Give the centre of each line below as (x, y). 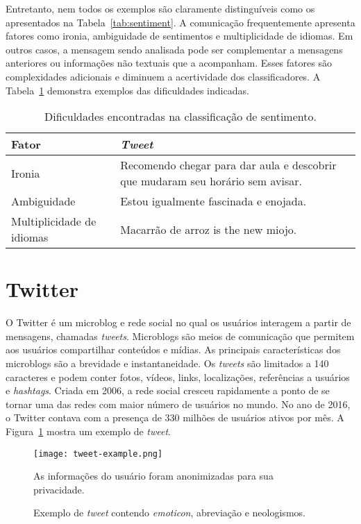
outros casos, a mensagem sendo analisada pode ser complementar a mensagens (174, 49)
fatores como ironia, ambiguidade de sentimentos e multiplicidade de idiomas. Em (179, 36)
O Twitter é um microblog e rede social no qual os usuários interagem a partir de (178, 322)
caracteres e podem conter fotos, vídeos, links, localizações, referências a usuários (178, 377)
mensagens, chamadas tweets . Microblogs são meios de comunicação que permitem (180, 336)
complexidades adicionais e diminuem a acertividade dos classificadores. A (163, 76)
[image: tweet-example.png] (98, 454)
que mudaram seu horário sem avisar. (211, 181)
